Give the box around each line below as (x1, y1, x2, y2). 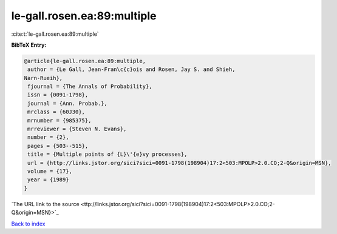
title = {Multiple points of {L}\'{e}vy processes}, (27, 151, 188, 158)
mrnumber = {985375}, (27, 117, 92, 124)
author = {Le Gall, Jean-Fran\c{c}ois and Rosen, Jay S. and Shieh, (27, 66, 236, 73)
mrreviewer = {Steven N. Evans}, (27, 125, 127, 133)
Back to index (11, 220, 46, 227)
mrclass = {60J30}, (27, 109, 85, 115)
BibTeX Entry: (11, 41, 47, 48)
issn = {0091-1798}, (27, 92, 89, 98)
